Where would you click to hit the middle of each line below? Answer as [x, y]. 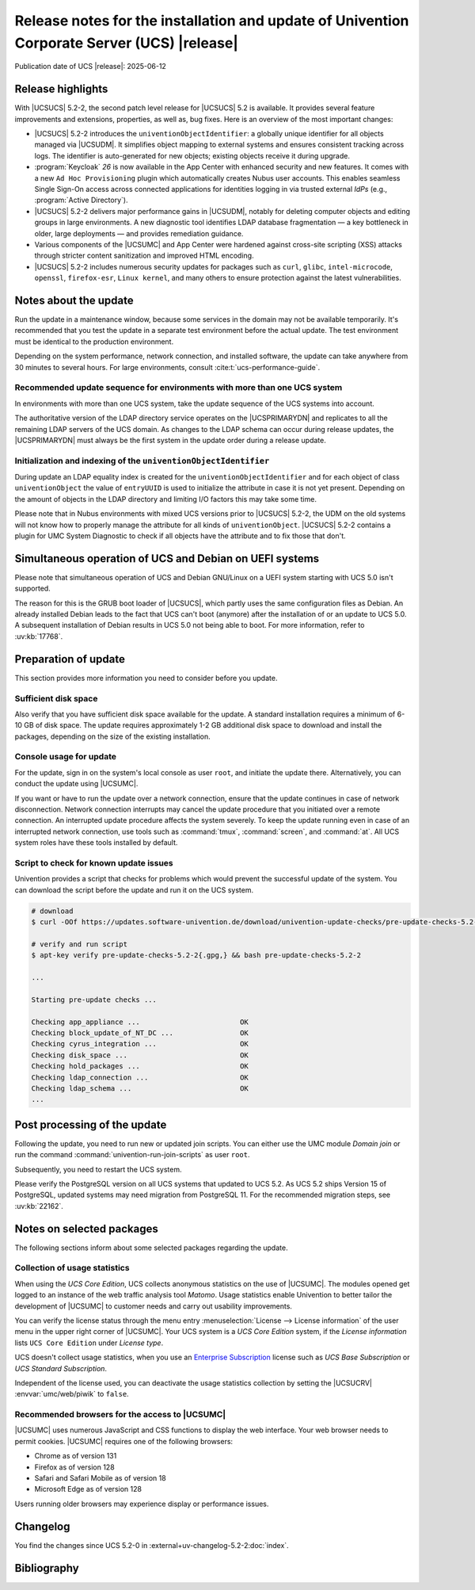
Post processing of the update [91, 1124]
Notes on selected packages [86, 1229]
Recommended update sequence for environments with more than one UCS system [179, 388]
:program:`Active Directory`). [81, 200]
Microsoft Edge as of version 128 [88, 1489]
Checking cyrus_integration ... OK [140, 1044]
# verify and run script [80, 944]
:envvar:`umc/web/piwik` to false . [72, 1394]
